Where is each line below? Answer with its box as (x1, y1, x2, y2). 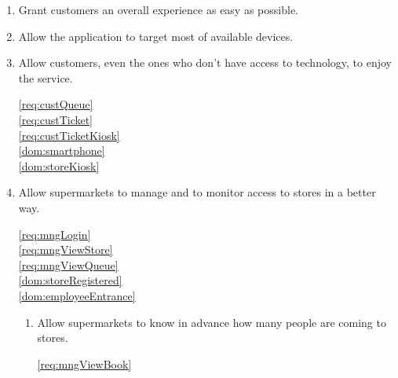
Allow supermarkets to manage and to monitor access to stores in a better (18, 184, 376, 200)
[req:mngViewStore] (18, 241, 113, 258)
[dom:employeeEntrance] (18, 287, 136, 303)
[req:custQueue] (18, 96, 93, 112)
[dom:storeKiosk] (18, 157, 100, 174)
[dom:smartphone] (18, 142, 105, 159)
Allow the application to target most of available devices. (18, 28, 294, 44)
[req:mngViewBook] (37, 355, 132, 372)
